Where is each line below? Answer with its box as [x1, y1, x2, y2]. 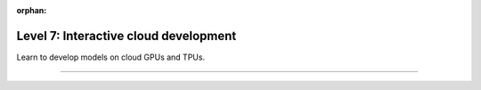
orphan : [16, 5, 47, 15]
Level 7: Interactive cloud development [16, 28, 237, 44]
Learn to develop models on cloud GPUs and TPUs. [16, 52, 205, 62]
